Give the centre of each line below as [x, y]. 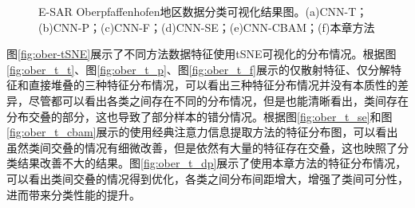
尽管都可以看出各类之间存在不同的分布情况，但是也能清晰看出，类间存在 [218, 100]
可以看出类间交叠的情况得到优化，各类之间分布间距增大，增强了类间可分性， [207, 178]
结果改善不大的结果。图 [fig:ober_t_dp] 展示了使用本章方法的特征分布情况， [212, 163]
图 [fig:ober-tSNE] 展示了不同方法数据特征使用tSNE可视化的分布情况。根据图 [202, 54]
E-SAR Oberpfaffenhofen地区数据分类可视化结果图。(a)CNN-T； [203, 11]
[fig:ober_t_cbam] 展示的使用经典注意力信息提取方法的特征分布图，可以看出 [202, 132]
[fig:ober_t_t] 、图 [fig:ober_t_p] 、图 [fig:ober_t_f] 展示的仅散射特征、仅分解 [198, 69]
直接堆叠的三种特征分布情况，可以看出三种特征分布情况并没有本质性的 [213, 85]
